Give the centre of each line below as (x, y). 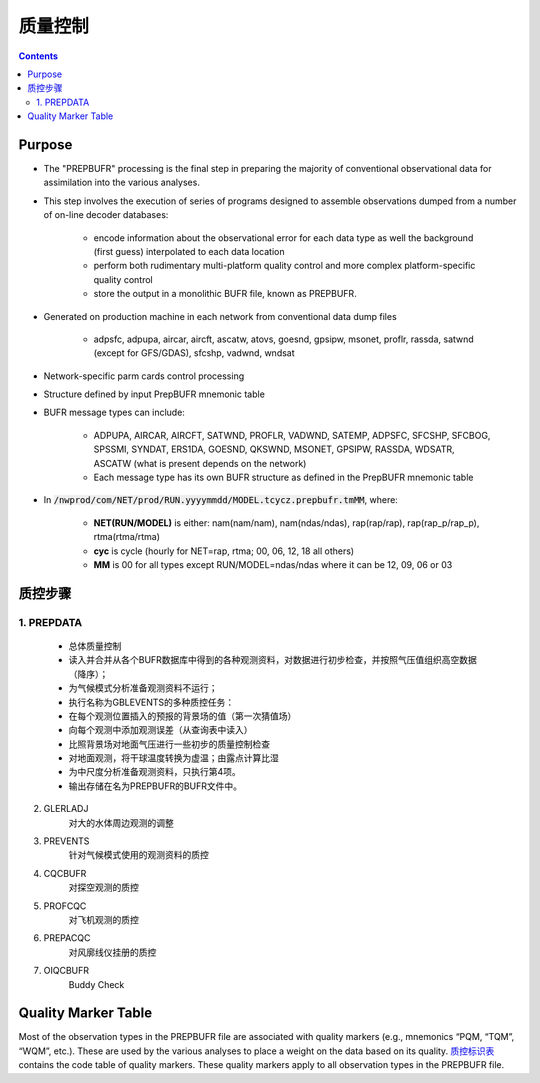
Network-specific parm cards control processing (144, 376)
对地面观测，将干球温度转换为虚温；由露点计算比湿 (173, 758)
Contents (38, 56)
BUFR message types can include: (114, 412)
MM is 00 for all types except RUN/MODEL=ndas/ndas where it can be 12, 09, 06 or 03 (273, 564)
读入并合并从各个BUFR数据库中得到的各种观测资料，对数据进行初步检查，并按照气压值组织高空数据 (272, 660)
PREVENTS (66, 841)
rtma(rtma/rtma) (126, 537)
